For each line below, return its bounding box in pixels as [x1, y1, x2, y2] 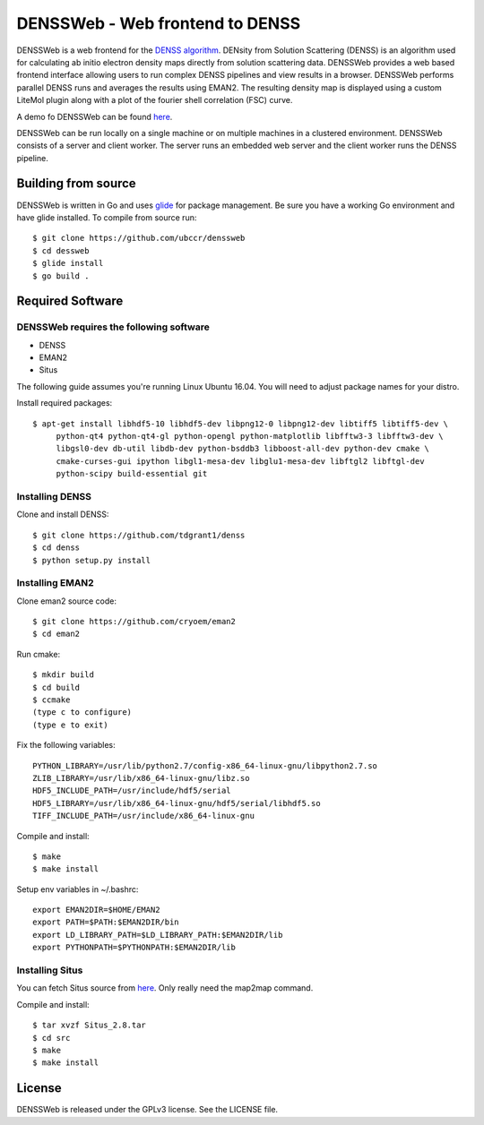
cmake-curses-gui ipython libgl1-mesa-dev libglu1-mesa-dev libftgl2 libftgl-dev [56, 456, 425, 466]
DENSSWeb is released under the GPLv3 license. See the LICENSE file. [16, 1104, 278, 1115]
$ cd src [32, 1033, 71, 1043]
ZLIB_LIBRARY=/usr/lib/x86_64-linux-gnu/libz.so [32, 773, 250, 783]
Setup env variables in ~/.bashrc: [16, 883, 139, 895]
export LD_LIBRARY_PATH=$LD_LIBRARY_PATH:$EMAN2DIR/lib [32, 930, 283, 940]
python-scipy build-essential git [56, 468, 208, 479]
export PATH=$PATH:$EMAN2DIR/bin [32, 917, 179, 927]
